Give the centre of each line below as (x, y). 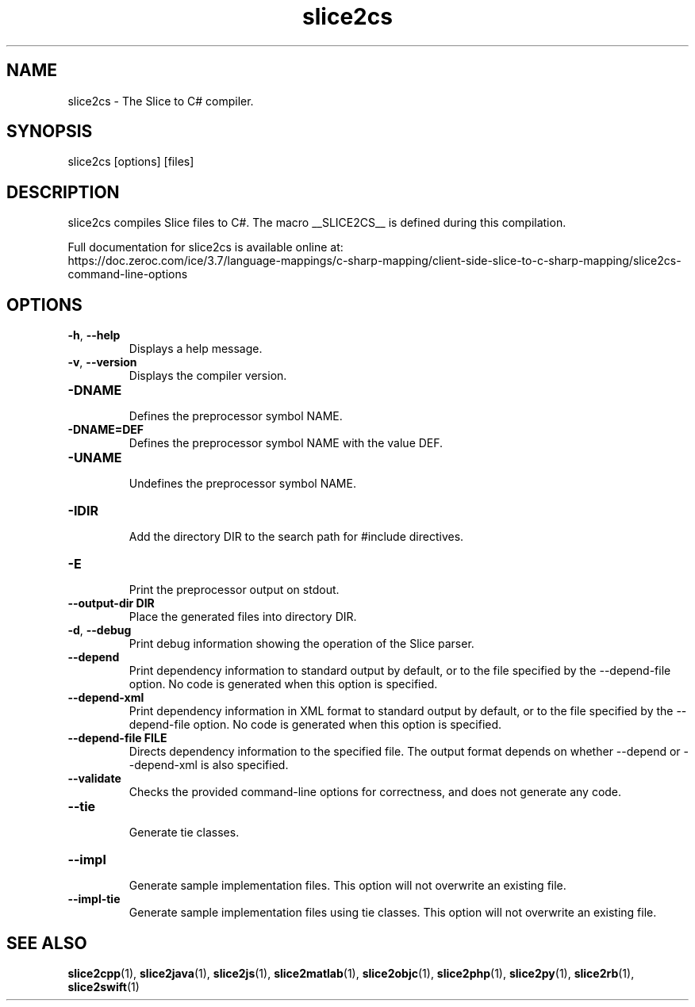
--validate (94, 779)
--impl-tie (94, 899)
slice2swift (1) (104, 986)
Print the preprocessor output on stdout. (234, 590)
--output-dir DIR (111, 603)
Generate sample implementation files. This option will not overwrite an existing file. (347, 886)
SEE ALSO (47, 943)
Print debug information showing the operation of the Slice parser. (301, 644)
